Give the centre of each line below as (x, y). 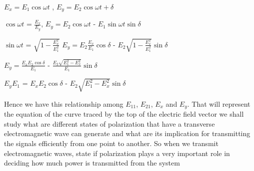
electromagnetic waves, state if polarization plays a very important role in (117, 153)
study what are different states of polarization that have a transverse (109, 123)
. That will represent (219, 103)
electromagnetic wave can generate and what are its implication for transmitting (127, 133)
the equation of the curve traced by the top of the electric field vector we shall (124, 114)
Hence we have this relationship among (64, 103)
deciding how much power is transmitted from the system (92, 163)
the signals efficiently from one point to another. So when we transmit (111, 143)
